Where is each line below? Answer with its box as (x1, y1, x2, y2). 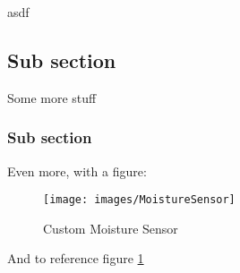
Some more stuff (7, 88, 97, 107)
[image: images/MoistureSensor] (43, 193, 236, 207)
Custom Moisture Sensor (43, 218, 178, 237)
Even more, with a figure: (7, 161, 147, 180)
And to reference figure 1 (7, 249, 144, 268)
